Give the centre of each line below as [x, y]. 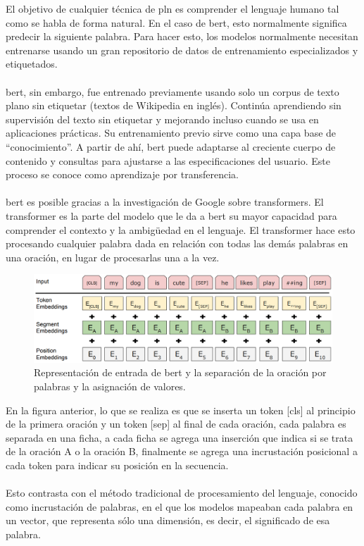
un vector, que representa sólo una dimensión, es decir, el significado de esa [168, 520]
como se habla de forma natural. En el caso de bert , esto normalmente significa [176, 22]
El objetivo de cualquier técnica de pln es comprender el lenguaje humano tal [172, 8]
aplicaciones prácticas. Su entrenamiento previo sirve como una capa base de [171, 133]
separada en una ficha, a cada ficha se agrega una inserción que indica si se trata [180, 437]
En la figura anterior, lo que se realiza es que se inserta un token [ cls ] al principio [181, 410]
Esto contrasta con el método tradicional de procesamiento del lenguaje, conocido [182, 493]
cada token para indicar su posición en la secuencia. [117, 465]
